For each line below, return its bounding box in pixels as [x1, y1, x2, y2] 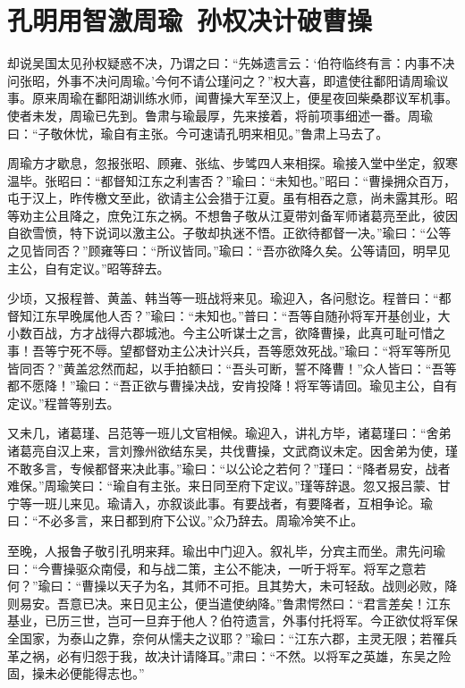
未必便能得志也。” [44, 664, 145, 683]
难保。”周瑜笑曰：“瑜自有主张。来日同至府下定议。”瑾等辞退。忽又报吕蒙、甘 [7, 476, 451, 495]
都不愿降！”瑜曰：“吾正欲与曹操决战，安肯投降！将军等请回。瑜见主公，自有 [7, 376, 458, 395]
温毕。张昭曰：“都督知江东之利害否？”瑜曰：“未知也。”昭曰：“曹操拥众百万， [7, 171, 457, 189]
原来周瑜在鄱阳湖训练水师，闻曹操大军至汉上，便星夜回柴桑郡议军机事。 [31, 88, 458, 107]
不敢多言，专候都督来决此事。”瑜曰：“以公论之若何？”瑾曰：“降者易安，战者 [7, 458, 451, 477]
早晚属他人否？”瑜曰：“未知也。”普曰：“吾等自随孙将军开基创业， [56, 306, 438, 324]
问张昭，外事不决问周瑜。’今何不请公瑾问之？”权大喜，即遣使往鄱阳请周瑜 [7, 71, 436, 89]
